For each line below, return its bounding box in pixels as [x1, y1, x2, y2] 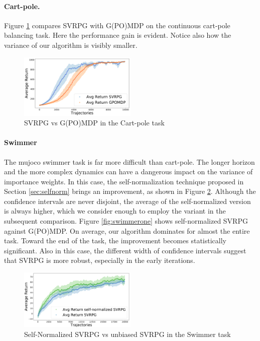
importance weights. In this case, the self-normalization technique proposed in [4, 176, 244, 186]
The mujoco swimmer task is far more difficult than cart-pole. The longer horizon [4, 156, 255, 167]
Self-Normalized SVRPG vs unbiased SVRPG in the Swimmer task [24, 329, 231, 339]
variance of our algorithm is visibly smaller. [4, 39, 138, 50]
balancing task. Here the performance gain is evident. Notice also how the [4, 30, 231, 40]
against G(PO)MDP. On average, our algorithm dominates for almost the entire [4, 225, 250, 236]
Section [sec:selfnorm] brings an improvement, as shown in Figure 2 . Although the [4, 186, 256, 196]
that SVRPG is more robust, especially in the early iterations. [4, 255, 195, 265]
